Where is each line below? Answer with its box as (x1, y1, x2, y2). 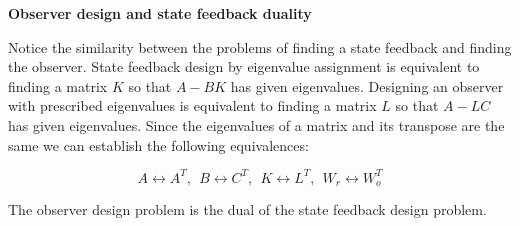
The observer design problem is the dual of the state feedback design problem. (8, 199, 487, 220)
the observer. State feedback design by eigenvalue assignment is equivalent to (8, 56, 480, 77)
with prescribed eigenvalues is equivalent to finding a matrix (8, 95, 377, 116)
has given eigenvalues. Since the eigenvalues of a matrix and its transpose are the (8, 114, 505, 135)
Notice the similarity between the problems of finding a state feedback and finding (8, 36, 512, 57)
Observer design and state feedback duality (8, 3, 312, 23)
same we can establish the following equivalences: (8, 134, 309, 155)
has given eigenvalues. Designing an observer (230, 75, 504, 96)
